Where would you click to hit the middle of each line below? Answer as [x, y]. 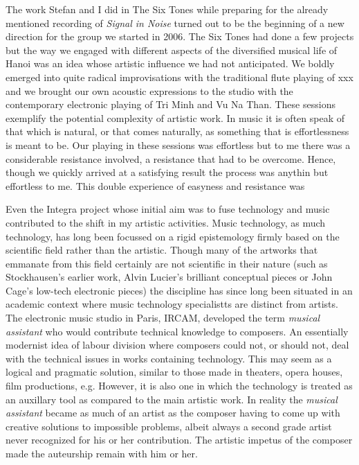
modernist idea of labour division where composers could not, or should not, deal [177, 345]
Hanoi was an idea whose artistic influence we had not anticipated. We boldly [170, 63]
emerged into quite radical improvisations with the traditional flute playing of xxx [179, 77]
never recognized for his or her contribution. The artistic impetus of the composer [179, 440]
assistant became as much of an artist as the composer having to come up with [173, 413]
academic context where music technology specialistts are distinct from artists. [172, 304]
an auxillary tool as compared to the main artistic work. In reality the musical [172, 399]
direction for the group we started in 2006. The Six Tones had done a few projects [180, 36]
